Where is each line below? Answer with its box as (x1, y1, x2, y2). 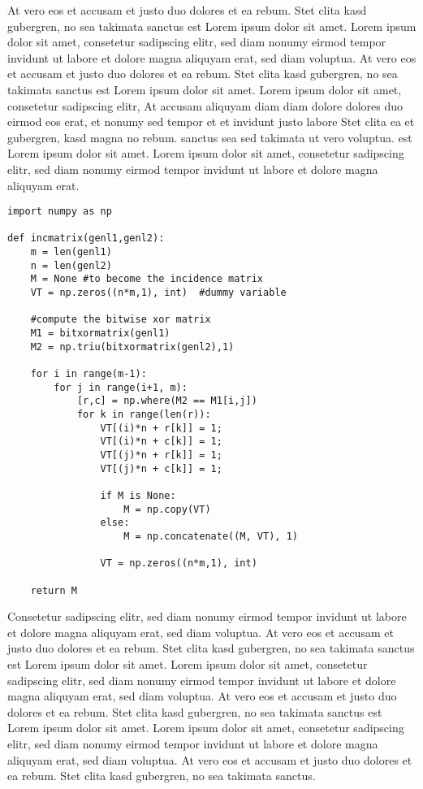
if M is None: (100, 489, 176, 501)
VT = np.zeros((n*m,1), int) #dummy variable (30, 287, 287, 299)
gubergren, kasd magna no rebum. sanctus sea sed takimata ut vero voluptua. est (7, 128, 412, 145)
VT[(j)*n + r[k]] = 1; (100, 449, 222, 461)
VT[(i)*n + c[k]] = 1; (100, 436, 222, 448)
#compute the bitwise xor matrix (30, 314, 211, 326)
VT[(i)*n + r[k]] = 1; (100, 422, 222, 434)
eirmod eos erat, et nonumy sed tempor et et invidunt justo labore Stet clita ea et (7, 113, 415, 130)
